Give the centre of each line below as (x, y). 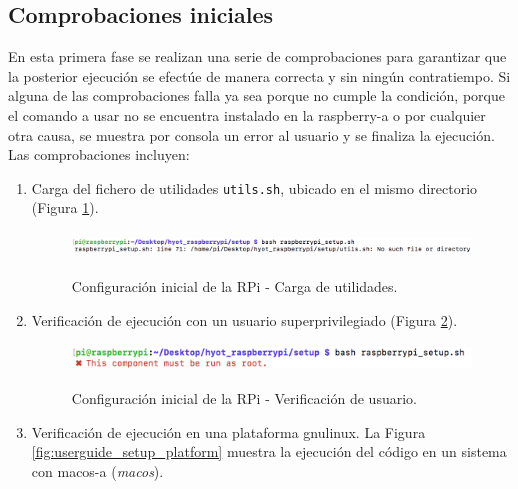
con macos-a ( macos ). (97, 471)
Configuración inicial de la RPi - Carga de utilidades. (234, 286)
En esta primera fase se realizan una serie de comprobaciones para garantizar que (257, 56)
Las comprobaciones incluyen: (99, 154)
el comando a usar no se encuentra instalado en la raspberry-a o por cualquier (247, 114)
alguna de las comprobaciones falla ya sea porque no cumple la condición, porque (256, 95)
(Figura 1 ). (65, 207)
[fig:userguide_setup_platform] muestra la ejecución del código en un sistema (269, 451)
